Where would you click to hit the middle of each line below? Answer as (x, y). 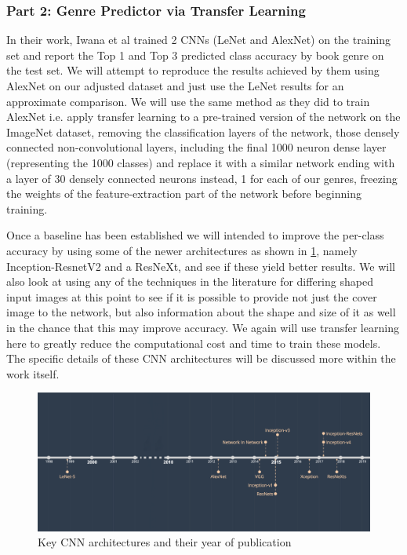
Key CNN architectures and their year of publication (165, 542)
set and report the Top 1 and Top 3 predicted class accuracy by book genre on (195, 55)
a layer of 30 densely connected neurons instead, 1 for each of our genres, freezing (202, 178)
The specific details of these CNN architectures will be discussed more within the (201, 358)
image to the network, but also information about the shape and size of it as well (201, 312)
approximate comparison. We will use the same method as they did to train (188, 101)
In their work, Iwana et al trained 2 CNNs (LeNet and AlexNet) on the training (199, 40)
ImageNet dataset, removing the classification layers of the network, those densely (203, 131)
